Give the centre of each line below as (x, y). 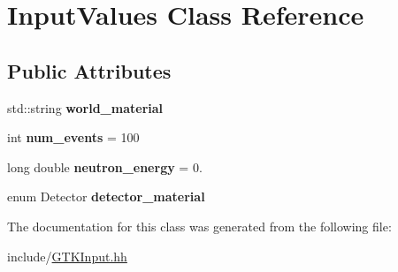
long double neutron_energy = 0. (105, 166)
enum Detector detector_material (106, 196)
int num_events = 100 (73, 137)
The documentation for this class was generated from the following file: (199, 226)
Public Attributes (89, 70)
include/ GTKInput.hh (67, 256)
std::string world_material (85, 107)
